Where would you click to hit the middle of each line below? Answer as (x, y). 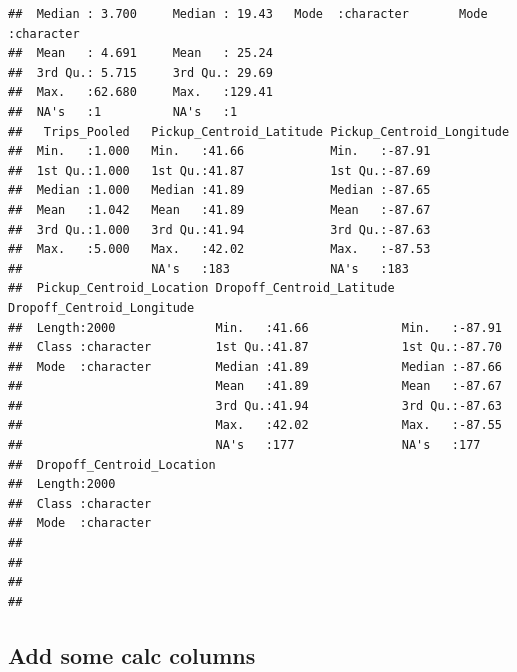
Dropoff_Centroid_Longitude (101, 307)
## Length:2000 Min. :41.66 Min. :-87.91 (255, 327)
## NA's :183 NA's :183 (208, 268)
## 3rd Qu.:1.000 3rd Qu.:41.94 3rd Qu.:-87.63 (219, 229)
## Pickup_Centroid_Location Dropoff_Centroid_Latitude (201, 288)
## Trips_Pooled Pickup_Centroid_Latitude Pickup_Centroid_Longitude (259, 131)
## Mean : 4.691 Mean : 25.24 (140, 53)
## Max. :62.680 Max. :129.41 (140, 92)
